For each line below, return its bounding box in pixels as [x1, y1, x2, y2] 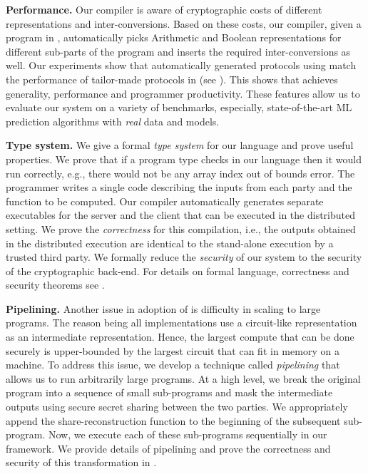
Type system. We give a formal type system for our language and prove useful [6, 138, 354, 153]
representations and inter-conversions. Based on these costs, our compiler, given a [6, 16, 362, 31]
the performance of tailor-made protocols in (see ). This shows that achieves [6, 71, 338, 86]
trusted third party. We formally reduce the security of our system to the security [6, 249, 362, 264]
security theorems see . [6, 277, 105, 292]
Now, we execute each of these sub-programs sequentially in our [48, 427, 327, 442]
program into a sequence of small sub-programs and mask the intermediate [6, 385, 333, 400]
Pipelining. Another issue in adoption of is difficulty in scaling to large [6, 301, 321, 316]
